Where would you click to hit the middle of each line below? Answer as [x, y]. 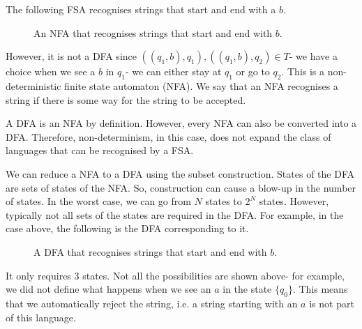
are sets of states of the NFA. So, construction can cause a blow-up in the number [181, 187]
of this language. [41, 317]
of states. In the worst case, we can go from [98, 201]
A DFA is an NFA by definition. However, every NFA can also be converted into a [181, 123]
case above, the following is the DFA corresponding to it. [127, 228]
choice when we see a [51, 71]
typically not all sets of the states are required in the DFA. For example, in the [175, 214]
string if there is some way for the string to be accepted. [126, 99]
